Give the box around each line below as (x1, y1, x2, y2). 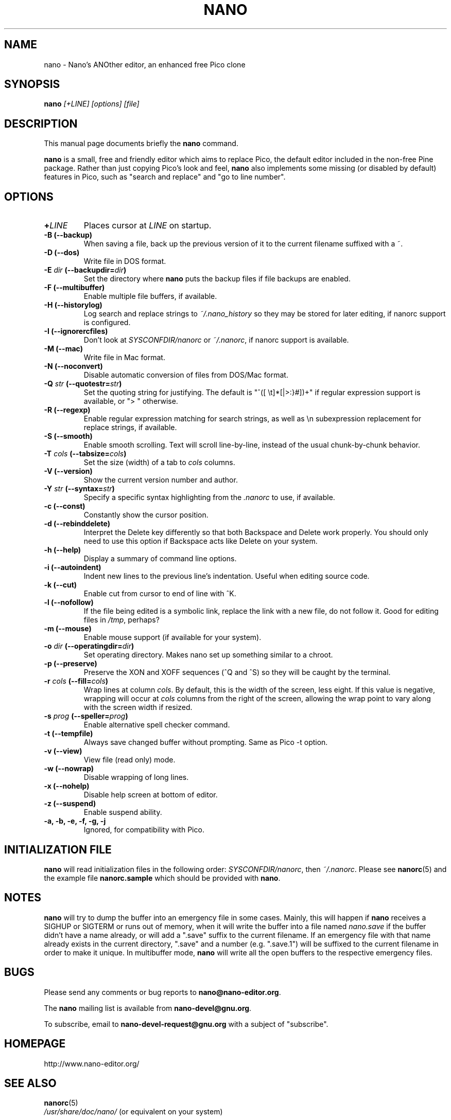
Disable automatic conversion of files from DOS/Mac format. (83, 370, 288, 380)
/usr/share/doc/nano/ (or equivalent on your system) (44, 1107, 223, 1116)
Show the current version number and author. (83, 475, 238, 485)
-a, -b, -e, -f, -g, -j (44, 816, 106, 826)
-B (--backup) (44, 230, 92, 240)
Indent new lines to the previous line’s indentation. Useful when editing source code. (83, 572, 370, 581)
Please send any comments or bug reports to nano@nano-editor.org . (44, 987, 281, 997)
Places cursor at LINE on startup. (83, 220, 212, 231)
